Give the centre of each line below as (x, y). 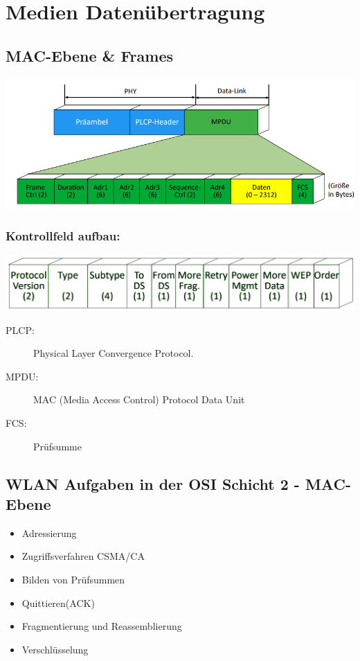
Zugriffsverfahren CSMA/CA (83, 556)
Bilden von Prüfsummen (73, 580)
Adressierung (49, 532)
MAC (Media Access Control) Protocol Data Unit (139, 399)
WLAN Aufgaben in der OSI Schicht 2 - (153, 483)
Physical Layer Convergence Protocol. (114, 353)
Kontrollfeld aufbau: (63, 235)
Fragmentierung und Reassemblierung (102, 626)
